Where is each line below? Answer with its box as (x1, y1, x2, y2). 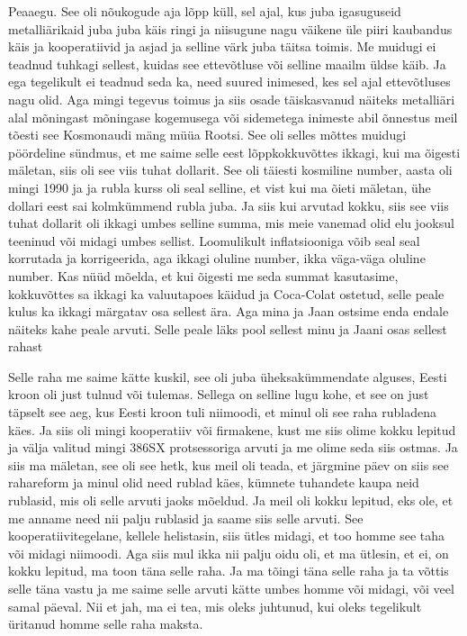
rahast (8, 337, 43, 356)
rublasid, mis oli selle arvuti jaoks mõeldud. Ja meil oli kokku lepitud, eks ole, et (8, 491, 454, 510)
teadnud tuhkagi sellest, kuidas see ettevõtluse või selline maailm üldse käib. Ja (8, 54, 446, 73)
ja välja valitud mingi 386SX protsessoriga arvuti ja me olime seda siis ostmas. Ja (8, 438, 458, 457)
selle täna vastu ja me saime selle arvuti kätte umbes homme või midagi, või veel (8, 579, 454, 597)
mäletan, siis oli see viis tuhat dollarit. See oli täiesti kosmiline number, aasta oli (8, 160, 453, 179)
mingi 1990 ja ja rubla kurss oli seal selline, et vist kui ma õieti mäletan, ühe (8, 177, 431, 196)
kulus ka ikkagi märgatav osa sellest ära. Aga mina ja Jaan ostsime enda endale (8, 302, 449, 321)
